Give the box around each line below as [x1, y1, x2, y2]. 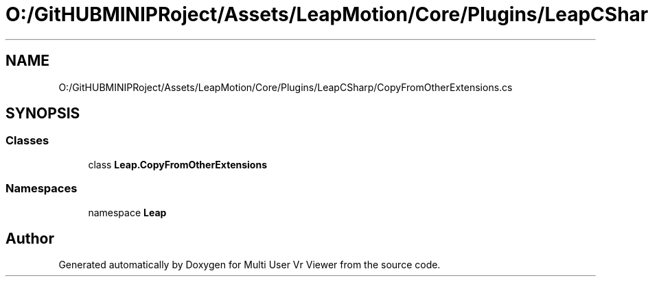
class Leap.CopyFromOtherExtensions [88, 158, 267, 170]
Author [5, 229, 54, 247]
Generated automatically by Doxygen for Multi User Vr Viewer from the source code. [58, 259, 441, 271]
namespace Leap [88, 206, 167, 218]
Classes [5, 133, 49, 148]
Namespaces [5, 181, 78, 196]
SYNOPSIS [5, 105, 80, 123]
